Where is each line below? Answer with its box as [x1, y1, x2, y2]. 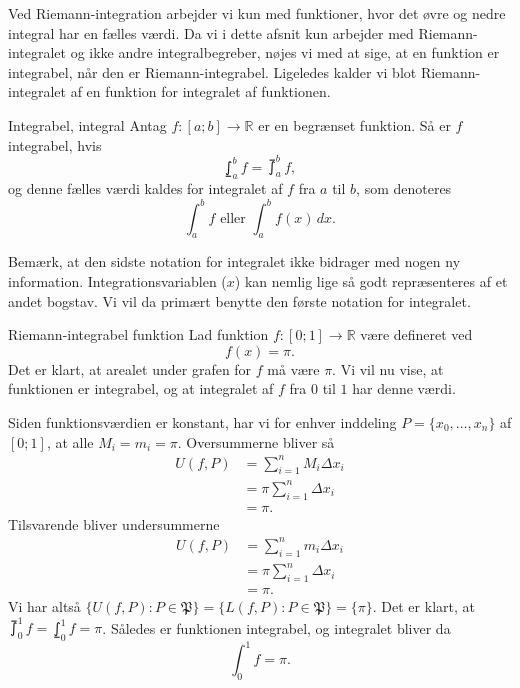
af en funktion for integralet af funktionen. [70, 81, 331, 102]
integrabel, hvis [8, 134, 102, 155]
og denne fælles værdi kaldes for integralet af [8, 178, 283, 199]
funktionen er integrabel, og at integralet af [8, 378, 274, 399]
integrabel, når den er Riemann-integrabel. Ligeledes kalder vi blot [8, 61, 417, 82]
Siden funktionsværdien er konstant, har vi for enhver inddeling [8, 411, 397, 432]
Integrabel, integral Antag [8, 114, 167, 135]
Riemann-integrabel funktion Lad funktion [8, 324, 269, 345]
